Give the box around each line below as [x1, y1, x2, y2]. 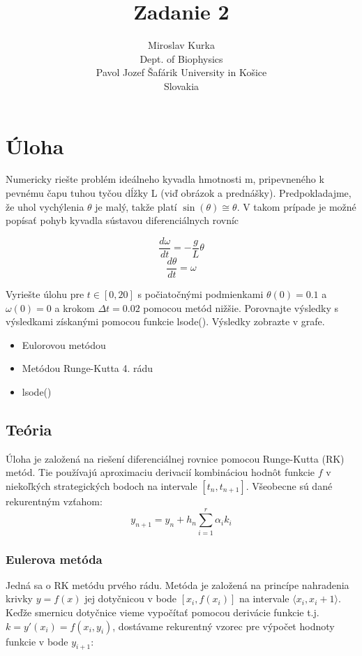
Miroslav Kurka [148, 38, 215, 52]
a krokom [54, 300, 95, 315]
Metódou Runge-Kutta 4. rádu [22, 361, 153, 375]
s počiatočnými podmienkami [137, 286, 264, 301]
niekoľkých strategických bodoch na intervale [6, 478, 197, 493]
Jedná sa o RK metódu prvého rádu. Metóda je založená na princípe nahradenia [6, 577, 349, 592]
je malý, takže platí [95, 199, 177, 214]
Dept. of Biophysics [139, 51, 223, 66]
